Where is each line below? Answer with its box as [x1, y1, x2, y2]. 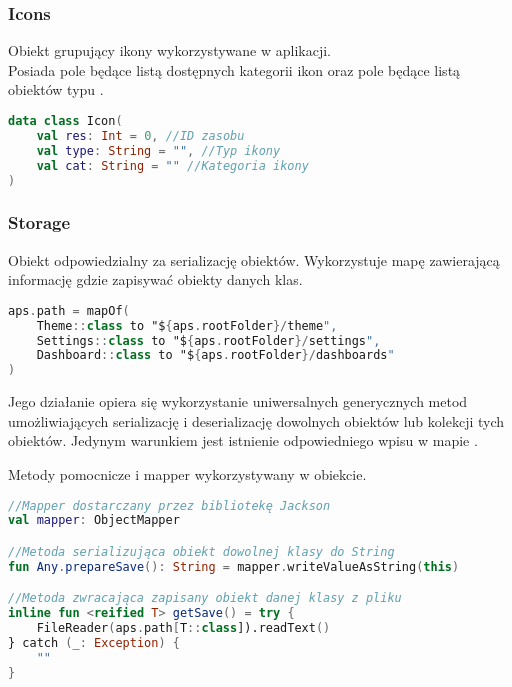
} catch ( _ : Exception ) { [8, 635, 180, 650]
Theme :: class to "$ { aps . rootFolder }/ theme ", [36, 318, 338, 333]
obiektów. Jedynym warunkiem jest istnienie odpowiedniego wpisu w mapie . [8, 430, 478, 451]
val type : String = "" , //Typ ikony [36, 143, 281, 158]
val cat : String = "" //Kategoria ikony [36, 158, 309, 173]
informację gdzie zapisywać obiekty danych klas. [8, 269, 303, 290]
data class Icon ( [8, 114, 123, 128]
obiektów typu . [8, 79, 104, 100]
